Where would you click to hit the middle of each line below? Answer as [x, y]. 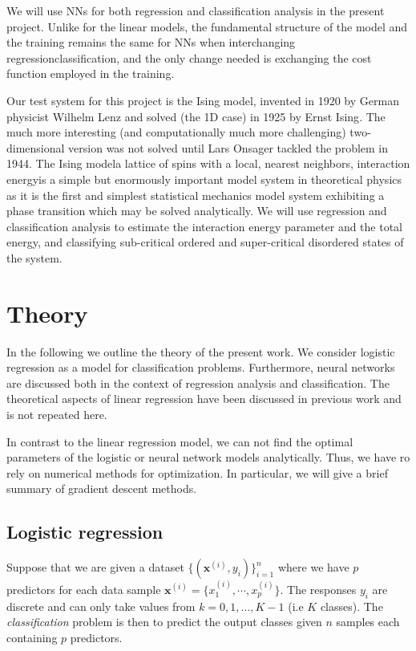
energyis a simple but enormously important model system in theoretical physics [204, 179]
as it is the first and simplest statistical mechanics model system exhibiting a [196, 195]
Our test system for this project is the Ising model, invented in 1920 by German [203, 100]
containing [32, 637]
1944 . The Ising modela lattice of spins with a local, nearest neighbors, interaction [208, 163]
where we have [313, 567]
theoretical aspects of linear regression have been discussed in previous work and [204, 399]
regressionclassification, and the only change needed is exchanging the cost [189, 57]
